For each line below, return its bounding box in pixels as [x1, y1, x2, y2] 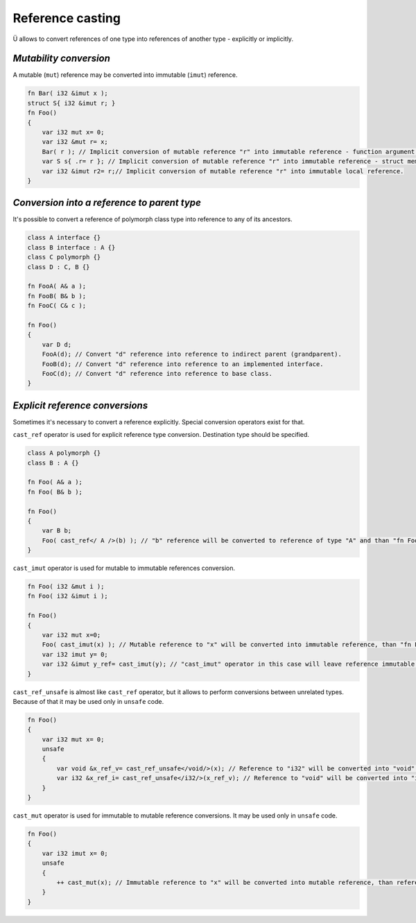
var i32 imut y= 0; [42, 650, 109, 658]
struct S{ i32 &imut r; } [27, 99, 116, 107]
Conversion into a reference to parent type [12, 197, 201, 209]
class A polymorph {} [27, 449, 101, 457]
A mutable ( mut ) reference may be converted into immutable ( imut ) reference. [12, 71, 238, 79]
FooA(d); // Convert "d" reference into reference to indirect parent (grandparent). [42, 350, 343, 359]
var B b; [42, 527, 72, 535]
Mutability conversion [12, 53, 111, 64]
